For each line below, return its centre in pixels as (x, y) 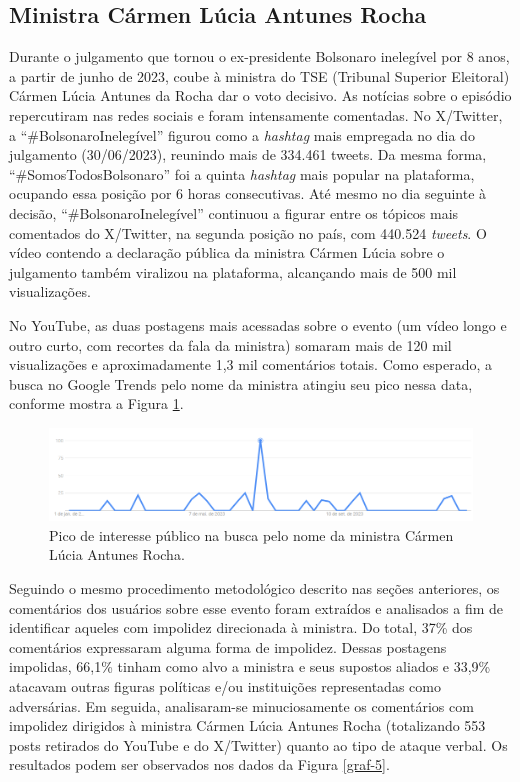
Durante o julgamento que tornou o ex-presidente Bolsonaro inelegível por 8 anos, (259, 56)
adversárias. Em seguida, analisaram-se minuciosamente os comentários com (241, 705)
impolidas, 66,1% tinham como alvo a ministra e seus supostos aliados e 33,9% (250, 666)
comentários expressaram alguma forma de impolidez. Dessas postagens (228, 646)
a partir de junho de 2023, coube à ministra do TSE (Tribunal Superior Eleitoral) (259, 75)
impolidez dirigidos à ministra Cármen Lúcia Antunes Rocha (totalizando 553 (247, 725)
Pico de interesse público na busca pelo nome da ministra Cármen (251, 534)
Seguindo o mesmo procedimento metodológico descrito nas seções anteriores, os (254, 588)
